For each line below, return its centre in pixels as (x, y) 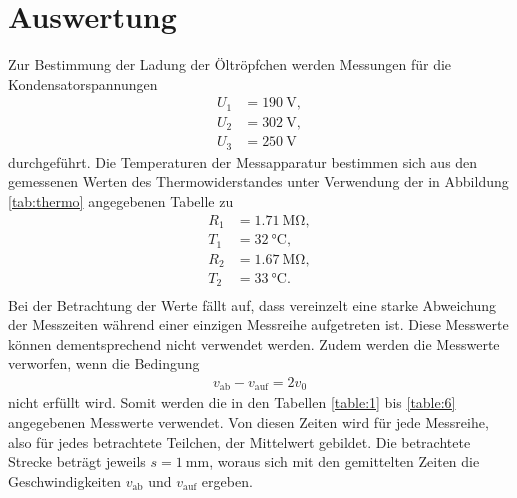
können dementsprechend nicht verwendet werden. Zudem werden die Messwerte (254, 343)
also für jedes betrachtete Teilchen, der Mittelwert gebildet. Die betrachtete (239, 441)
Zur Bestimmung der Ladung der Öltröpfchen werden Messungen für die (230, 64)
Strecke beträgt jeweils (77, 461)
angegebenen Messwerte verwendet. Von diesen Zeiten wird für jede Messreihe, (248, 421)
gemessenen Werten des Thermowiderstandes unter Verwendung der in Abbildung (258, 181)
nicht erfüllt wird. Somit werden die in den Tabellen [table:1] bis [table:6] (232, 402)
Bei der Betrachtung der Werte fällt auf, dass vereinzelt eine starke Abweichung (252, 304)
